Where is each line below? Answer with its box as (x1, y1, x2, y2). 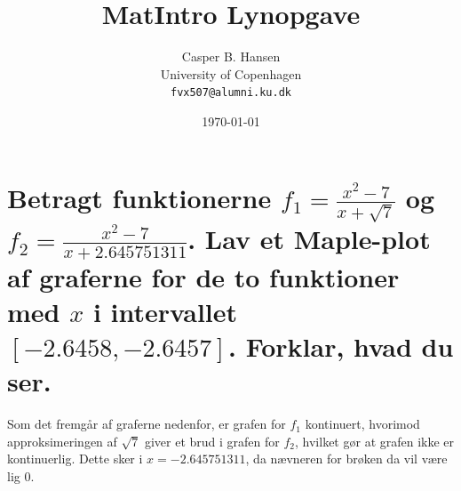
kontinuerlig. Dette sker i (7, 449, 143, 468)
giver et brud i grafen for (144, 431, 280, 450)
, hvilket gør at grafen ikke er (295, 431, 455, 450)
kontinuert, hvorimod (305, 415, 420, 433)
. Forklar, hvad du (227, 328, 454, 365)
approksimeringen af (7, 431, 117, 450)
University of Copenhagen (160, 64, 302, 83)
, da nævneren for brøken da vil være (245, 449, 448, 468)
